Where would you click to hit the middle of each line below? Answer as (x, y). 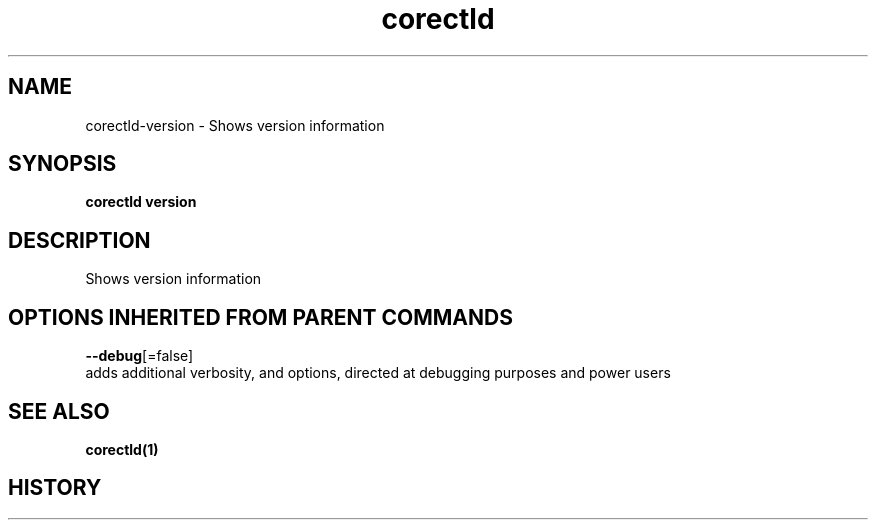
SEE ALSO (59, 411)
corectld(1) (122, 449)
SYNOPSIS (62, 164)
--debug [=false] (139, 356)
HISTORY (55, 488)
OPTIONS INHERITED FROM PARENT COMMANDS (260, 317)
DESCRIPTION (79, 240)
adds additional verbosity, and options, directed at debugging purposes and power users (378, 373)
